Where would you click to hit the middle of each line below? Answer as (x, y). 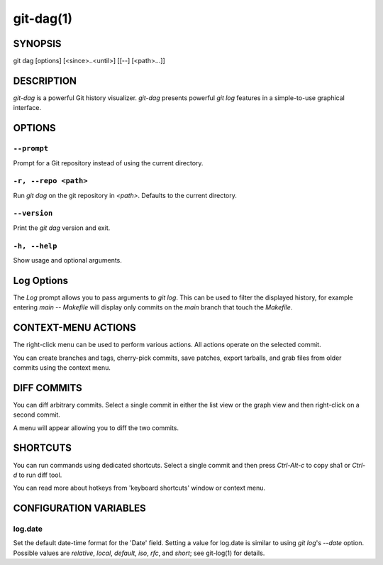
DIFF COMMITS (48, 388)
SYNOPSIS (37, 44)
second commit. (37, 415)
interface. (27, 108)
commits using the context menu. (62, 367)
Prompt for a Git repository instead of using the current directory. (108, 163)
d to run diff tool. (38, 475)
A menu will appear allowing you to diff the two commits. (96, 428)
